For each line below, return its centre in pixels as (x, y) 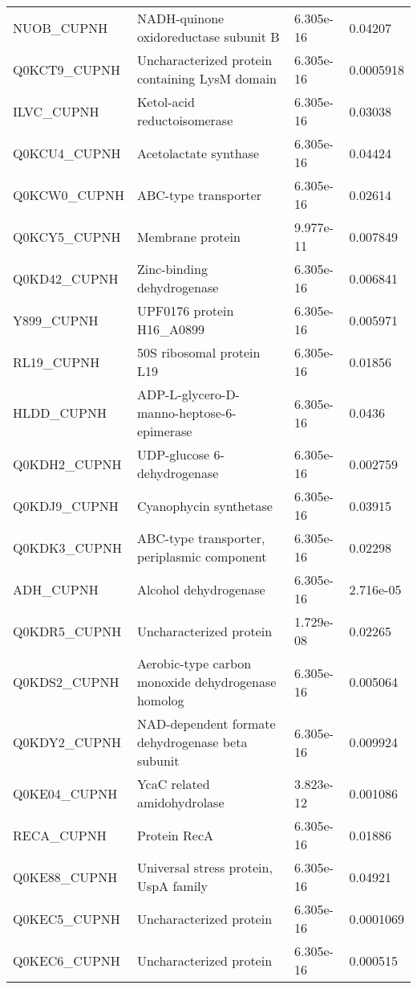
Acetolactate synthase (198, 153)
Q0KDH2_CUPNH (67, 464)
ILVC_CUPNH (56, 111)
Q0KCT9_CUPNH (67, 69)
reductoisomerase (185, 120)
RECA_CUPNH (60, 835)
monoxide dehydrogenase (206, 682)
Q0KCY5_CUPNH (67, 236)
